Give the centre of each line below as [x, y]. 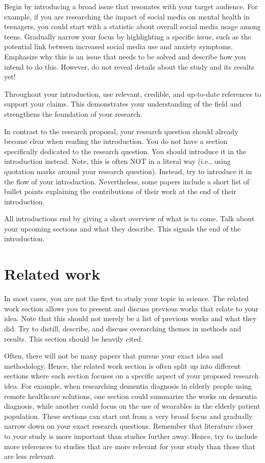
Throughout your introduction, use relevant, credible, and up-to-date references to [133, 93]
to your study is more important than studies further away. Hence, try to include [131, 436]
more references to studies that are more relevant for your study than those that [130, 446]
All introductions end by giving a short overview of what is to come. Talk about [129, 218]
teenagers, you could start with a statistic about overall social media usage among [132, 26]
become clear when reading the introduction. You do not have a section [116, 141]
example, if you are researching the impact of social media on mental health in [127, 16]
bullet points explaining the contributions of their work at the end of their [120, 191]
